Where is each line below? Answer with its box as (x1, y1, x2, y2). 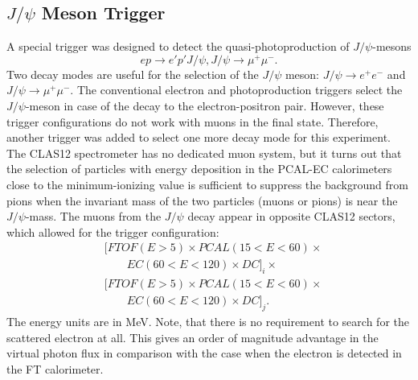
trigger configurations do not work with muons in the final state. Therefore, (6, 113, 379, 130)
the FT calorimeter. (6, 360, 104, 377)
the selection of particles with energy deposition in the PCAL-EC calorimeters (6, 160, 392, 177)
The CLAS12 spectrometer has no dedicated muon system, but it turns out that (6, 144, 402, 161)
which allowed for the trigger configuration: (6, 223, 219, 240)
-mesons (372, 38, 412, 55)
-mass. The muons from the (25, 208, 162, 225)
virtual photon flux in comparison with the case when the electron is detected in (6, 345, 402, 361)
